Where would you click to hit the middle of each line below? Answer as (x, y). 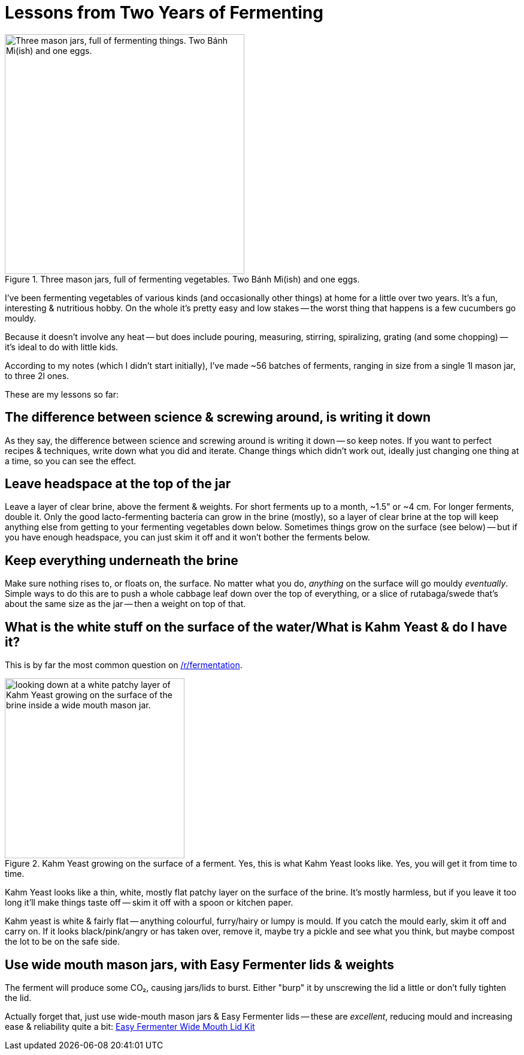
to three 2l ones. (37, 375)
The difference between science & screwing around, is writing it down (218, 417)
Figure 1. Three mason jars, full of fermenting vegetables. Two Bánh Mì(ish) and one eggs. (182, 279)
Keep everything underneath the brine (122, 560)
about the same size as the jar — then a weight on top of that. (125, 604)
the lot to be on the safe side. (62, 942)
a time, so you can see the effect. (71, 461)
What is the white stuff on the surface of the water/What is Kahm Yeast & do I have (256, 627)
